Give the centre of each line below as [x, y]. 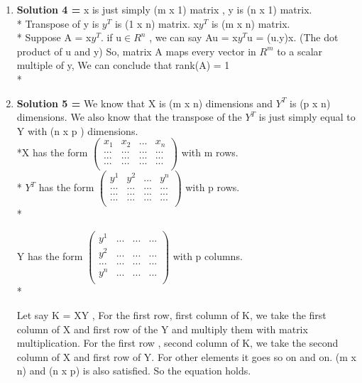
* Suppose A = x [54, 37]
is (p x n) [310, 103]
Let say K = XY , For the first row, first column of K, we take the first [171, 315]
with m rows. [210, 152]
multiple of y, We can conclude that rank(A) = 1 [123, 65]
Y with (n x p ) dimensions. [77, 130]
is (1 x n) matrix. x [157, 23]
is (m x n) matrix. [251, 23]
